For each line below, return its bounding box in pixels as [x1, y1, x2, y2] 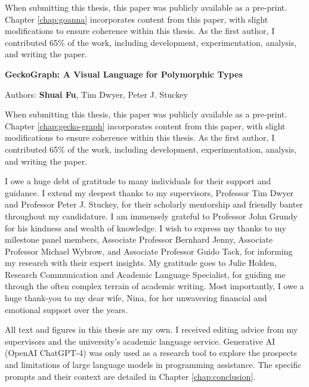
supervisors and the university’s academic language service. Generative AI [5, 335, 276, 347]
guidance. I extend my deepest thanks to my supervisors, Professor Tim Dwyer [5, 186, 294, 199]
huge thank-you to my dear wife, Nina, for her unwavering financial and [5, 292, 267, 304]
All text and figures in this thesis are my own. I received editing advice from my [5, 323, 298, 336]
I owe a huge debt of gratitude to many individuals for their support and [5, 175, 271, 187]
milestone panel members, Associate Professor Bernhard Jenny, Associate [5, 233, 273, 246]
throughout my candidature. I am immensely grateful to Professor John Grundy [5, 209, 298, 222]
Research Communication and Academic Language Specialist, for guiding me [5, 268, 286, 280]
